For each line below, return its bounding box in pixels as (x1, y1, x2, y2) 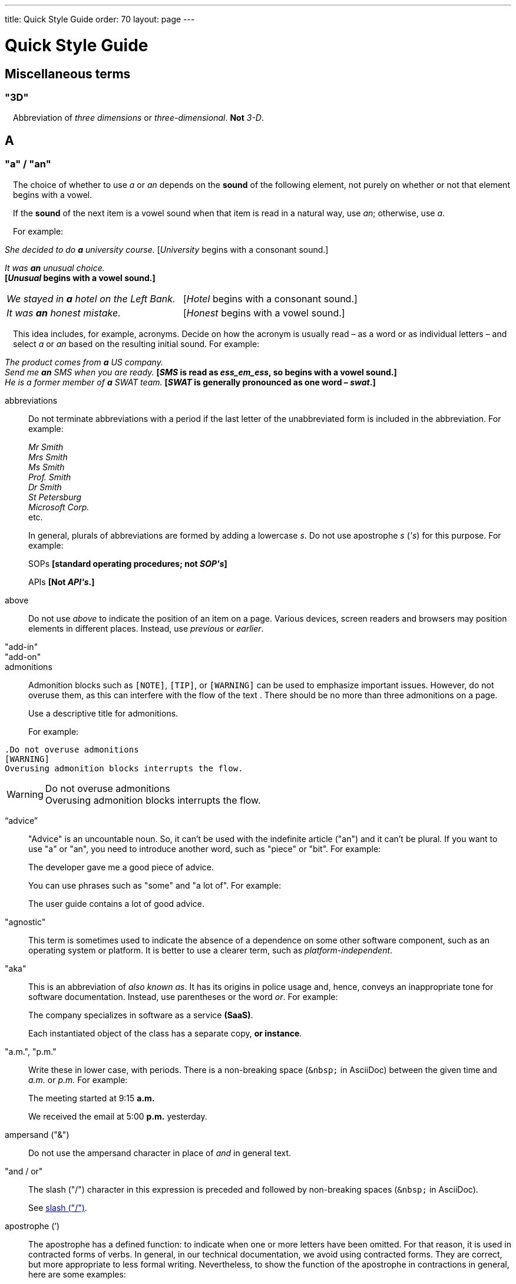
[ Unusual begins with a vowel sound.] (5, 272, 156, 283)
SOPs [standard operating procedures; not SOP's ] (28, 558, 227, 569)
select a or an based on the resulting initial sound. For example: (13, 338, 260, 349)
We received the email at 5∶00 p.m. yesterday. (28, 1111, 207, 1121)
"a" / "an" (5, 158, 51, 170)
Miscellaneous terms (5, 66, 131, 81)
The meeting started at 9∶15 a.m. (28, 1092, 155, 1103)
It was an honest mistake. (6, 306, 121, 319)
